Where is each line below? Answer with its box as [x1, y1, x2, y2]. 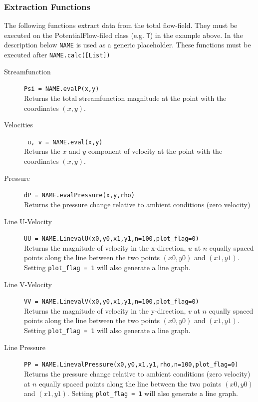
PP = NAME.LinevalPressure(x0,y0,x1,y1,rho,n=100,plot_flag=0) [24, 361, 239, 369]
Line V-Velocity [4, 279, 52, 289]
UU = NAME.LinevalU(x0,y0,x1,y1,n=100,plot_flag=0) [24, 235, 199, 243]
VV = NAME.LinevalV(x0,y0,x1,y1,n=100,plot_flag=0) [24, 298, 199, 306]
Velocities [4, 119, 33, 130]
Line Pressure [4, 342, 46, 352]
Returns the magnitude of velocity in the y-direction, [24, 305, 186, 316]
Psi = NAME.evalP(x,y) [24, 85, 99, 93]
